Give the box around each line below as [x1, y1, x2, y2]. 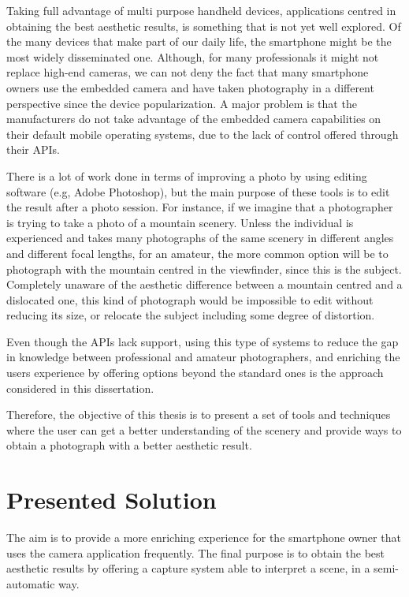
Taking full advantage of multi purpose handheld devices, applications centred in [6, 2, 396, 18]
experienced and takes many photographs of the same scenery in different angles [6, 229, 394, 246]
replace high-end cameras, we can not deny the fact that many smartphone [6, 64, 369, 80]
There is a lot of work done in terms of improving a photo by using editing [6, 167, 367, 184]
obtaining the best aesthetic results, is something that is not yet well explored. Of [6, 17, 401, 34]
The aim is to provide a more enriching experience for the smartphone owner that [6, 529, 401, 546]
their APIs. [6, 141, 60, 158]
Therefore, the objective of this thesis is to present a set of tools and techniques [6, 406, 391, 423]
